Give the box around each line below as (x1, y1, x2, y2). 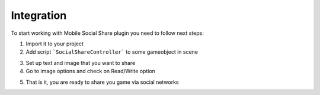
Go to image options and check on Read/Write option (25, 68, 155, 75)
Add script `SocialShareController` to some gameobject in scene (25, 48, 199, 55)
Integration (11, 9, 67, 22)
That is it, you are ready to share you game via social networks (25, 78, 179, 86)
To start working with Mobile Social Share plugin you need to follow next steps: (11, 30, 204, 37)
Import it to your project (25, 40, 84, 47)
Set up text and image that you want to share (25, 59, 136, 66)
